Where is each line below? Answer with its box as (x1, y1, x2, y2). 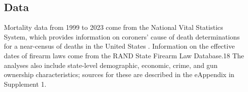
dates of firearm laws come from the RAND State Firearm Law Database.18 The (4, 50, 244, 60)
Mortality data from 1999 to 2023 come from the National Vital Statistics (4, 22, 223, 32)
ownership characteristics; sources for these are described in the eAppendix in (4, 69, 234, 79)
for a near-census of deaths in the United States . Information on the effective (4, 41, 235, 51)
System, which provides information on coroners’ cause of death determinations (4, 31, 240, 41)
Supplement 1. (4, 79, 47, 89)
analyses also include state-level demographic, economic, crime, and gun (4, 60, 218, 70)
